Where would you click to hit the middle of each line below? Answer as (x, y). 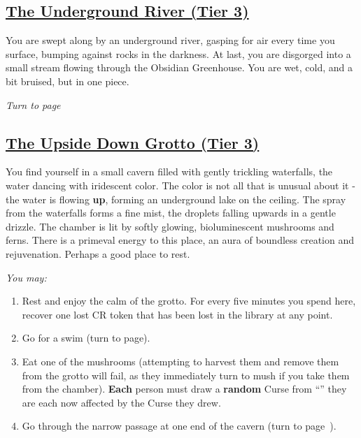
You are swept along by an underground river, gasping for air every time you (170, 40)
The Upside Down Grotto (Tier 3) (133, 142)
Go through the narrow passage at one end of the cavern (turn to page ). (179, 426)
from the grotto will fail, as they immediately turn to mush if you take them (186, 375)
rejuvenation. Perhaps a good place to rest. (98, 253)
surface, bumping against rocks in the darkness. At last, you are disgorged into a (178, 53)
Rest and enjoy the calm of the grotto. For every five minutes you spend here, (189, 301)
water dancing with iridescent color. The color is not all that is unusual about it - (180, 185)
